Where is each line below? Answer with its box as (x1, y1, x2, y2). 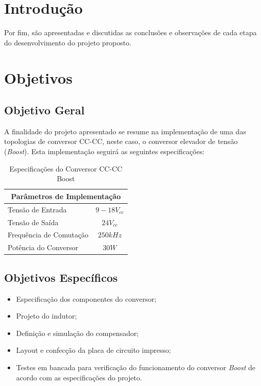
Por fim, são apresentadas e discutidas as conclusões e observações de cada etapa (4, 27, 257, 38)
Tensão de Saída (8, 216, 59, 227)
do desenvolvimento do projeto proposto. (4, 37, 132, 47)
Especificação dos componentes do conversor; (16, 293, 157, 304)
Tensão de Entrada (8, 204, 67, 214)
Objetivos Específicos (4, 269, 118, 285)
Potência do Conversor (8, 242, 79, 253)
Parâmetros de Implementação (11, 190, 121, 201)
